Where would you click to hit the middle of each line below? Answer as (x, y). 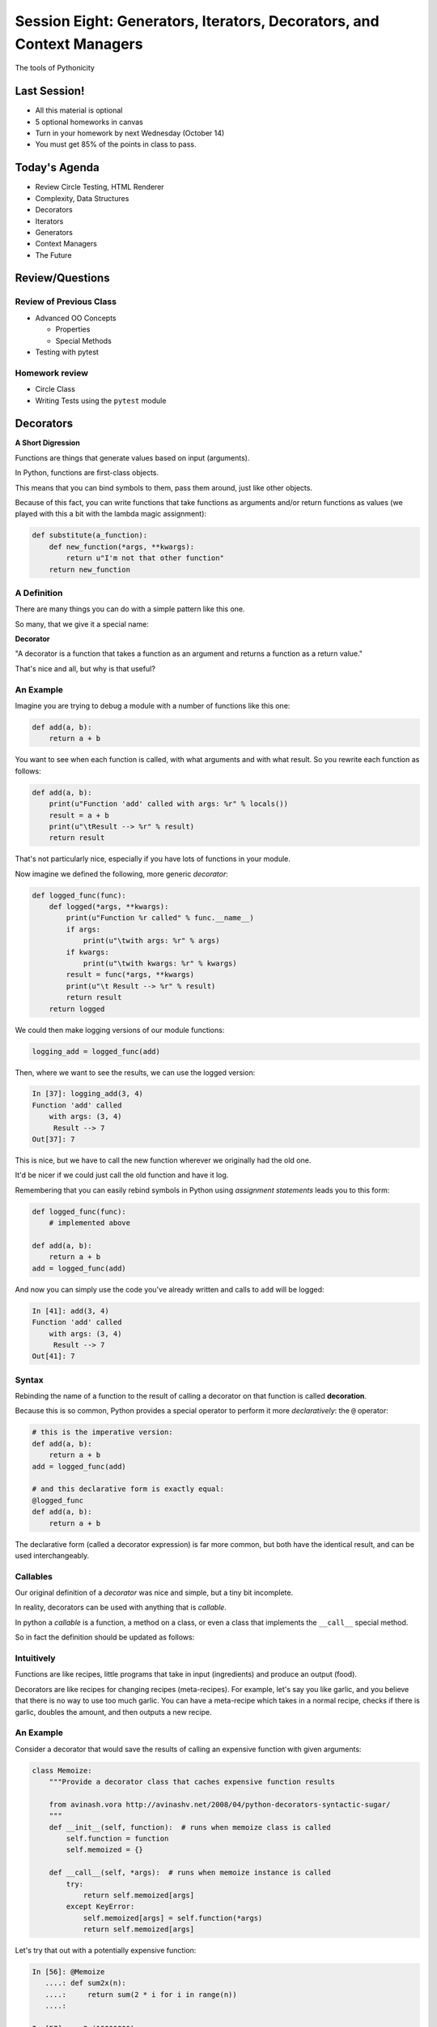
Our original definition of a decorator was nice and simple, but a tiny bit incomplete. (154, 1592)
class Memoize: (62, 1770)
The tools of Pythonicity (55, 68)
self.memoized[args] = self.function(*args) (173, 1918)
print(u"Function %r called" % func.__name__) (160, 918)
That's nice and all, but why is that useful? (85, 668)
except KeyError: (100, 1907)
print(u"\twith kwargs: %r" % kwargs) (160, 963)
